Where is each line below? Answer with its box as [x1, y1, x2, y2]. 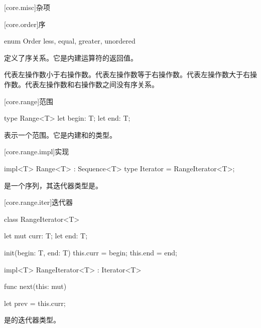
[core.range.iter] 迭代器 [4, 197, 73, 207]
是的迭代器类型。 [4, 314, 60, 325]
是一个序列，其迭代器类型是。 [4, 180, 102, 190]
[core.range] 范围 [4, 96, 54, 106]
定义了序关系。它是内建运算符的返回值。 [4, 52, 138, 63]
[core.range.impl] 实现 [4, 146, 69, 157]
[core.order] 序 [4, 19, 46, 29]
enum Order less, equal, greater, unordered [4, 36, 136, 46]
